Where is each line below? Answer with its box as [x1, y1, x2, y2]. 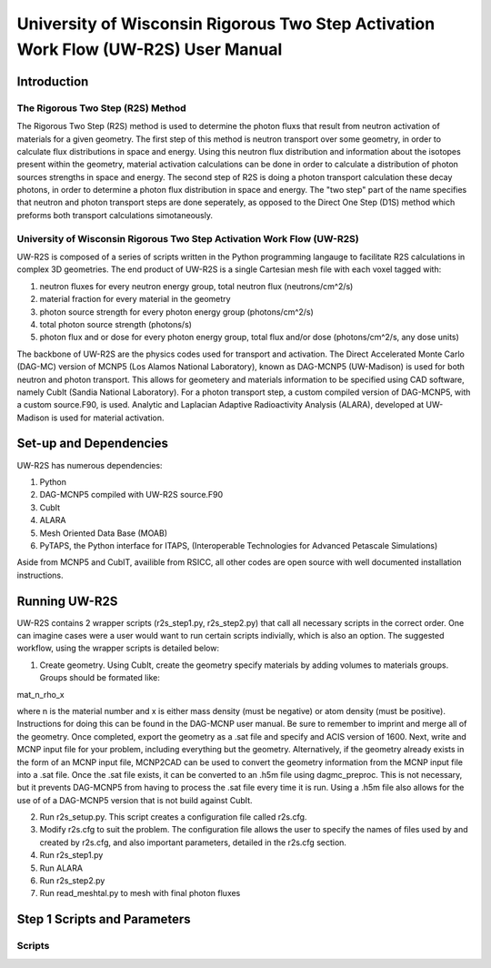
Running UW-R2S [16, 593, 118, 609]
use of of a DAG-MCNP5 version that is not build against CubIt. [16, 794, 254, 805]
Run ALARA [39, 862, 84, 873]
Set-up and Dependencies [16, 436, 168, 451]
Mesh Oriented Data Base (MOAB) [39, 528, 168, 539]
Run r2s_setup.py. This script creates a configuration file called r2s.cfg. [39, 812, 307, 822]
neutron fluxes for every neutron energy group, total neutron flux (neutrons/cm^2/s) [39, 280, 354, 291]
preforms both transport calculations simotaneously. [16, 209, 214, 220]
